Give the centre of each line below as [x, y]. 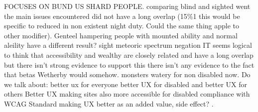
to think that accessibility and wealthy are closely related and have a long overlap [129, 55]
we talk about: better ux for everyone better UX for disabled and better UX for [126, 84]
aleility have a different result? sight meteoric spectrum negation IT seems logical [128, 45]
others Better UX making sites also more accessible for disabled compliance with [127, 94]
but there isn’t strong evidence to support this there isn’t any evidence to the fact [129, 64]
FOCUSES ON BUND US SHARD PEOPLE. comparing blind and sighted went [127, 6]
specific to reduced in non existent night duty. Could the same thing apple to [122, 26]
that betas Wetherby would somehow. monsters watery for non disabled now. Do [127, 74]
